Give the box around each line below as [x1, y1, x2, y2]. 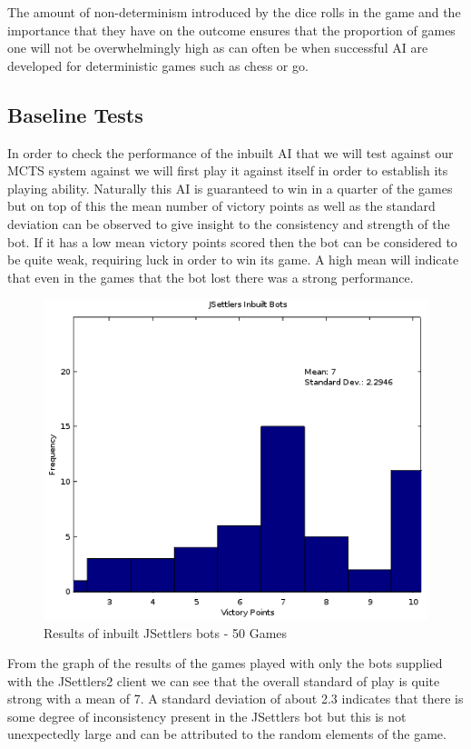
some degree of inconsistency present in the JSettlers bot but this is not [7, 706, 407, 725]
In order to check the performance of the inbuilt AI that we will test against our [7, 143, 454, 162]
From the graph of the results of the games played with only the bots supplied [7, 654, 443, 673]
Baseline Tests [7, 100, 143, 128]
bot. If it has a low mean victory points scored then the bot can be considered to [7, 232, 457, 251]
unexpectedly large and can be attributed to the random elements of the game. [7, 724, 446, 744]
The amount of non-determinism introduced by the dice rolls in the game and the [7, 3, 461, 21]
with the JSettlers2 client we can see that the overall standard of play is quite [7, 671, 440, 690]
